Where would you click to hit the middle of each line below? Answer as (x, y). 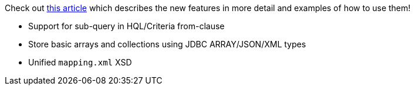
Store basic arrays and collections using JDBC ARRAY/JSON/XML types (167, 44)
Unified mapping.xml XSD (80, 62)
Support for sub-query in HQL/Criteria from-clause (126, 26)
